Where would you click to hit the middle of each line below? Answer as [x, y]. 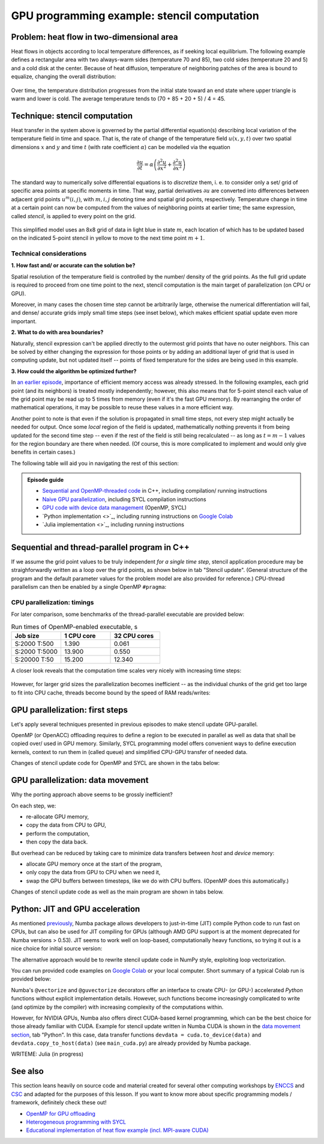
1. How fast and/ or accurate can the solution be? [73, 266]
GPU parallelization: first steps [70, 710]
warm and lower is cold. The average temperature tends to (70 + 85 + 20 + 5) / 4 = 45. [118, 99]
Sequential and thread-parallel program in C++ [100, 547]
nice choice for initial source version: [57, 949]
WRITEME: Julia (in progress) [47, 1054]
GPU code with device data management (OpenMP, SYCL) [115, 508]
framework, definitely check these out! [59, 1103]
